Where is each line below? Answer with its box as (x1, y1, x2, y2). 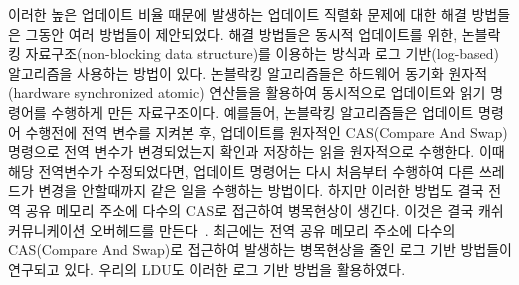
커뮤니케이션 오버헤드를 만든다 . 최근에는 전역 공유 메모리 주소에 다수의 (8, 219, 456, 240)
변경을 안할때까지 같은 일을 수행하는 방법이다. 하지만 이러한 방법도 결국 (38, 180, 484, 201)
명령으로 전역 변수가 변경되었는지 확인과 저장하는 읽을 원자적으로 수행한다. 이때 (8, 141, 505, 162)
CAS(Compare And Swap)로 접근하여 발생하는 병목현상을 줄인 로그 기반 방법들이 (8, 239, 512, 260)
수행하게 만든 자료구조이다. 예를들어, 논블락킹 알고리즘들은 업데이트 (51, 101, 474, 122)
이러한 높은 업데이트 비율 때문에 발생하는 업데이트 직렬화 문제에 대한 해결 (8, 4, 467, 24)
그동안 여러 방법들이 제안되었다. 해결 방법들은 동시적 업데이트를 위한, (25, 23, 458, 44)
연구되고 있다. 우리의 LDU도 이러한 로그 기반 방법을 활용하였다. (8, 258, 406, 279)
